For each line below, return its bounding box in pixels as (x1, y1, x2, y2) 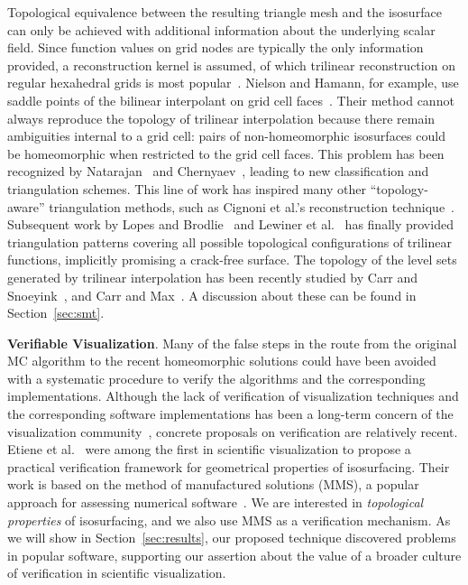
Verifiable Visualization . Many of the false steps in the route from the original (7, 333, 457, 352)
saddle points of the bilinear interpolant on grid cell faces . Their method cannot (7, 90, 454, 109)
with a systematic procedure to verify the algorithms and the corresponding (7, 368, 426, 387)
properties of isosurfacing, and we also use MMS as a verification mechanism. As (7, 510, 451, 529)
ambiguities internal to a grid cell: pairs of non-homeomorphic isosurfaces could (7, 126, 445, 145)
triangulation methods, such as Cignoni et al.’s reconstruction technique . (49, 197, 455, 216)
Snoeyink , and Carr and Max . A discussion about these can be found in (7, 285, 417, 304)
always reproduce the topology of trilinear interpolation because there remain (7, 108, 436, 127)
